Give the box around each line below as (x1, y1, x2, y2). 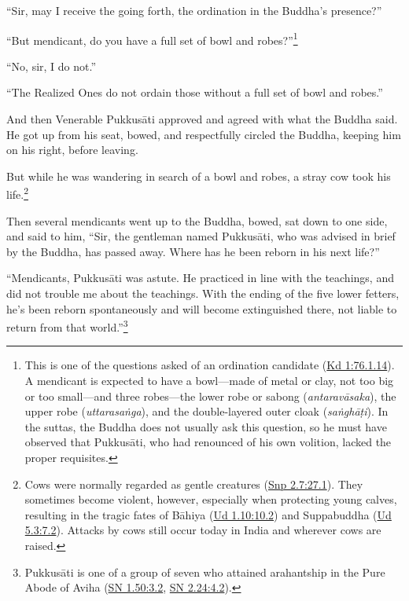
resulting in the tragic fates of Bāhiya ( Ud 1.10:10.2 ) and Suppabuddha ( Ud (24, 506, 392, 522)
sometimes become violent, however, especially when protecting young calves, (24, 491, 397, 508)
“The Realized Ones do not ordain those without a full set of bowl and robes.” (6, 84, 383, 101)
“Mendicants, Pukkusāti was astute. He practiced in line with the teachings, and (6, 269, 394, 286)
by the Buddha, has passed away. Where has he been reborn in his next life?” (6, 243, 380, 259)
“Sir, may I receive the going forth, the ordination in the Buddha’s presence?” (6, 2, 382, 18)
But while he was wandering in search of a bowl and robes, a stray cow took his (6, 167, 391, 184)
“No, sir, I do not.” (6, 57, 97, 74)
